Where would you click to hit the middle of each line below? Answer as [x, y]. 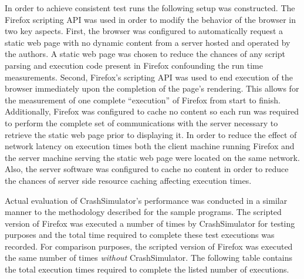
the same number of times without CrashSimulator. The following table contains [149, 258]
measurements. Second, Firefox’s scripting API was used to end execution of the [149, 77]
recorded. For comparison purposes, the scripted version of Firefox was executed [149, 246]
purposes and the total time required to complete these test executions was [140, 235]
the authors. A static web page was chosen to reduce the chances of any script [145, 54]
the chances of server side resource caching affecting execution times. [128, 180]
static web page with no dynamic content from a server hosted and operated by [148, 42]
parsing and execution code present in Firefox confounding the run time [134, 65]
